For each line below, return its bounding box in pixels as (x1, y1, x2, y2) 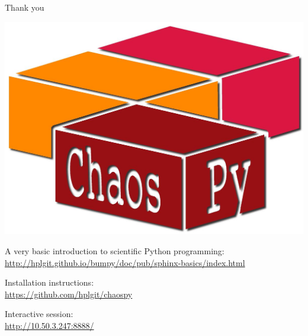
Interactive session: (5, 308, 73, 320)
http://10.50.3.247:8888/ (5, 319, 94, 331)
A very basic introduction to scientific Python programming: (5, 244, 224, 257)
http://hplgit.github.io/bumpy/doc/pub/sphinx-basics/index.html (5, 256, 245, 268)
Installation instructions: (5, 276, 94, 289)
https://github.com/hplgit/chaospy (5, 287, 133, 300)
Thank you (5, 1, 44, 13)
